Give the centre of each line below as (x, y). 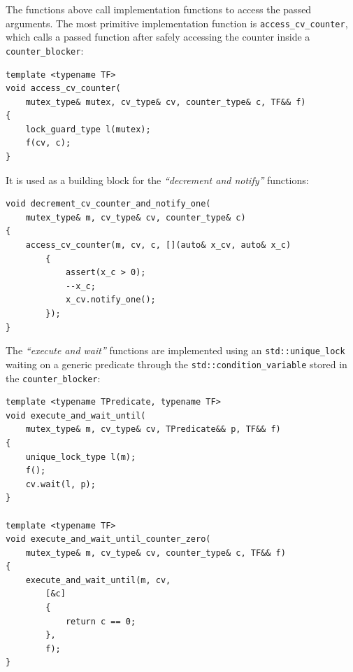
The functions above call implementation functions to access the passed (159, 9)
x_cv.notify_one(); (110, 300)
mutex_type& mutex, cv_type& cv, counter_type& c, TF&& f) (166, 102)
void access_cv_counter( (63, 89)
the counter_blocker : (53, 378)
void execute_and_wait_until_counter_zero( (108, 539)
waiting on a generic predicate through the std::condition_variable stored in (176, 364)
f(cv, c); (48, 143)
